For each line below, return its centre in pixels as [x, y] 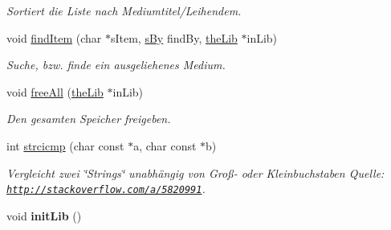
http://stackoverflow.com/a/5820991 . [106, 189]
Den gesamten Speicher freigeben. [89, 119]
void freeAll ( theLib [55, 91]
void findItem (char [54, 37]
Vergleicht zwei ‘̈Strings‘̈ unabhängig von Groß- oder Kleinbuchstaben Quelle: [195, 172]
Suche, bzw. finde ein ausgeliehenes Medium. [116, 65]
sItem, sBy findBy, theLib [174, 37]
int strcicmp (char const [65, 145]
